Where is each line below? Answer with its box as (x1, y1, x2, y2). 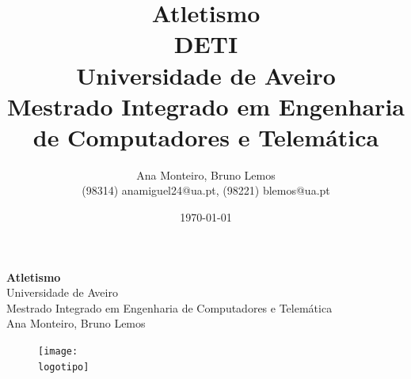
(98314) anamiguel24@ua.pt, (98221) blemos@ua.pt (82, 182, 330, 199)
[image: (38, 346, 78, 358)
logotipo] (38, 361, 89, 373)
